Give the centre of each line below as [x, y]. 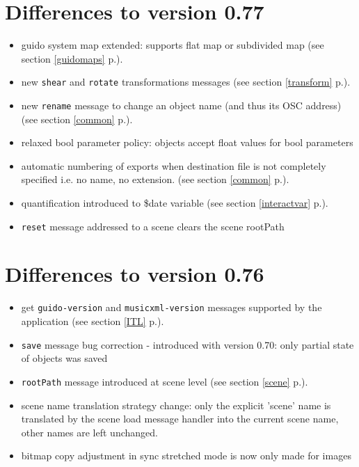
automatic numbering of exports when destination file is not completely [174, 165]
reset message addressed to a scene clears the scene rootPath [153, 226]
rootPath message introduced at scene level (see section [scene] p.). [165, 381]
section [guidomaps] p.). [72, 58]
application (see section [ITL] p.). [93, 321]
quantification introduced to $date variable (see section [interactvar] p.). [175, 203]
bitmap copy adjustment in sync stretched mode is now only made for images [186, 456]
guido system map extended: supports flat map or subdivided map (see [173, 45]
